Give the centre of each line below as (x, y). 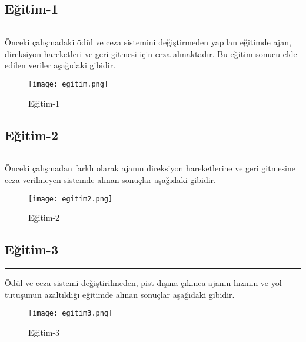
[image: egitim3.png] (71, 313)
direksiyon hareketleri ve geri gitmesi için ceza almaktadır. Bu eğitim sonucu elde (151, 53)
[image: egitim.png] (69, 84)
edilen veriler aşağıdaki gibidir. (60, 65)
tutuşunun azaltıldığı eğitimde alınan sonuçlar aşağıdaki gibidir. (120, 294)
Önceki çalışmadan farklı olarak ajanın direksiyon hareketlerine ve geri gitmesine (150, 168)
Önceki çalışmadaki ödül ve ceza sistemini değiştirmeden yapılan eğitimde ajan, (148, 42)
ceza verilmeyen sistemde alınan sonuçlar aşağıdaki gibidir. (110, 180)
